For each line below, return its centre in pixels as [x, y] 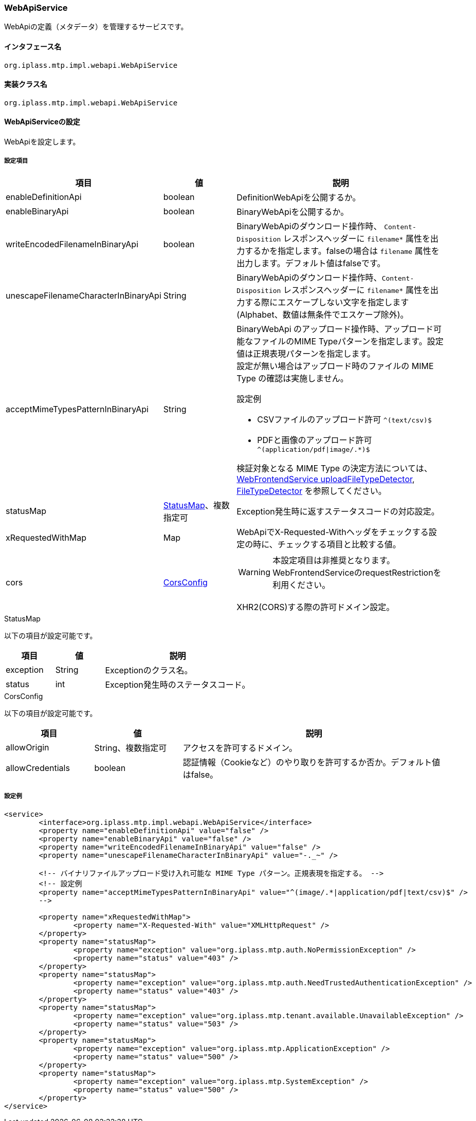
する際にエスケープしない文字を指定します [327, 302]
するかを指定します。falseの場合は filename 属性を [342, 251]
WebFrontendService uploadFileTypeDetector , [326, 479]
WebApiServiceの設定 [42, 122]
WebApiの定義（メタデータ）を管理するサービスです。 [96, 27]
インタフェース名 [33, 46]
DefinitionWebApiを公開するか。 [299, 197]
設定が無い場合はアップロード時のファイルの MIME [335, 366]
